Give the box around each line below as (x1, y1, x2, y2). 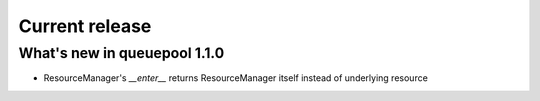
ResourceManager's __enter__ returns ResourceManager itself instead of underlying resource (43, 72, 429, 84)
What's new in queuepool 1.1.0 (18, 44, 225, 62)
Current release (18, 15, 152, 37)
